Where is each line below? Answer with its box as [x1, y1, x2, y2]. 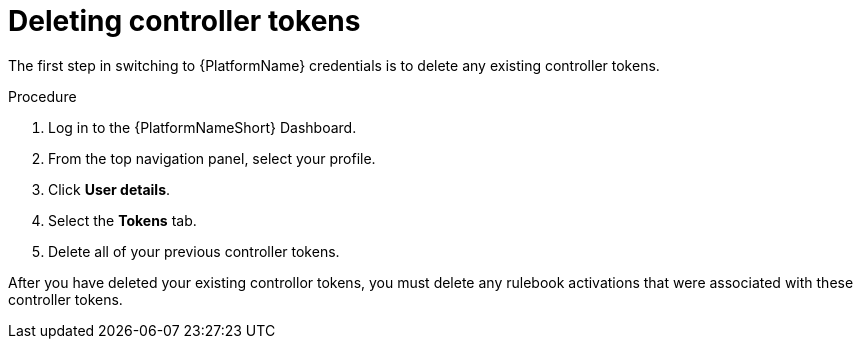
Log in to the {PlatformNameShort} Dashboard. [48, 118, 357, 136]
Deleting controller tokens [8, 4, 361, 38]
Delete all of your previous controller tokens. [48, 242, 340, 260]
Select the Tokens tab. [48, 211, 197, 229]
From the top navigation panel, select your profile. [48, 149, 376, 167]
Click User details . [48, 180, 171, 198]
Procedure [8, 87, 77, 105]
